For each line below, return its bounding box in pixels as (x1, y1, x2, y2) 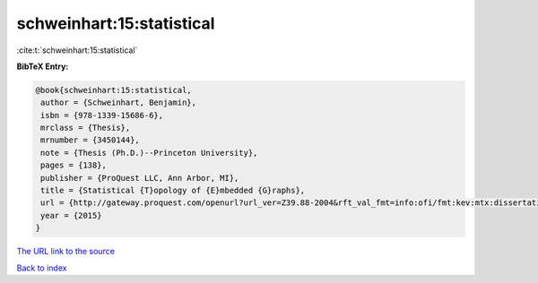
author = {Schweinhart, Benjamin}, (40, 98, 197, 107)
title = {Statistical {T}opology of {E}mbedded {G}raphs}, (40, 185, 306, 196)
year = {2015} (40, 210, 102, 220)
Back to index (16, 262, 67, 273)
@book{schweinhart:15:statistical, (35, 85, 192, 95)
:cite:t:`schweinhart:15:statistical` (16, 45, 138, 56)
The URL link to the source (16, 246, 116, 257)
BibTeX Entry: (16, 61, 69, 72)
